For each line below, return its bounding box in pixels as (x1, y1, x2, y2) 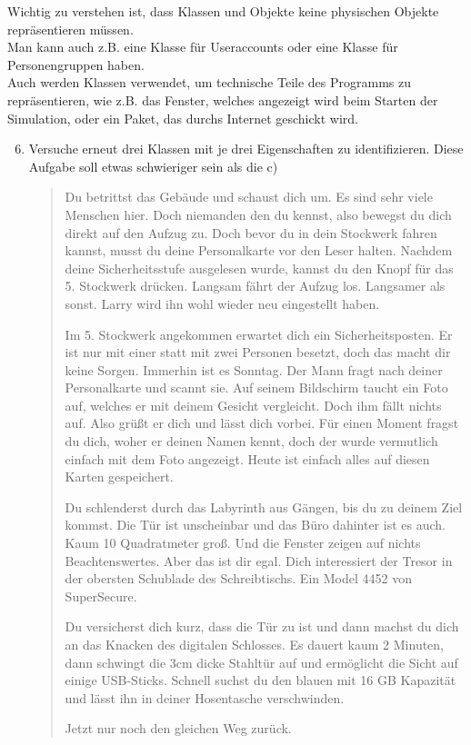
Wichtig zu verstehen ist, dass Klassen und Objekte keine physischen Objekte (7, 2, 439, 20)
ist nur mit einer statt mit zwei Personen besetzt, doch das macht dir (65, 343, 451, 362)
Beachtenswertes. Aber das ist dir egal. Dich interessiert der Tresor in (65, 551, 453, 570)
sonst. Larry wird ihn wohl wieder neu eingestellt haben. (65, 293, 380, 313)
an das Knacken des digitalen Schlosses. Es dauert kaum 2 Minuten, (65, 635, 445, 653)
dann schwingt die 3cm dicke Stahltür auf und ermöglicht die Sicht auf (65, 652, 458, 671)
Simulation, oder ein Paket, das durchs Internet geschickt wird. (7, 108, 358, 127)
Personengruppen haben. (7, 55, 145, 74)
